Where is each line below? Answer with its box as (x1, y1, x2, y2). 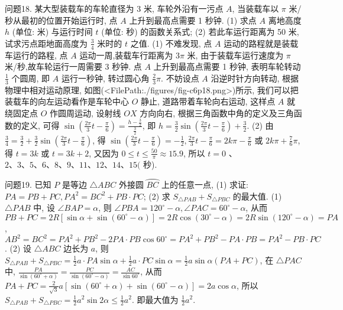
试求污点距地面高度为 (5, 37, 88, 49)
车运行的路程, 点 (5, 48, 68, 61)
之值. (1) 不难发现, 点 (130, 37, 212, 49)
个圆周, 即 (11, 71, 50, 84)
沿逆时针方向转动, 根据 (211, 71, 299, 84)
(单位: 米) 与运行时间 (12, 25, 93, 38)
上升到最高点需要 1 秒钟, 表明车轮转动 (153, 60, 301, 73)
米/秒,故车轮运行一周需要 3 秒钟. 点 (5, 60, 142, 73)
